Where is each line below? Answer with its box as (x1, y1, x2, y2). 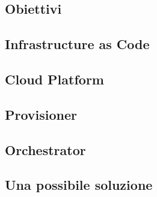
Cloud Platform (5, 69, 104, 88)
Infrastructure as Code (5, 35, 150, 53)
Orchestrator (5, 140, 86, 159)
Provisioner (5, 105, 78, 123)
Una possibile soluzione (5, 175, 153, 194)
